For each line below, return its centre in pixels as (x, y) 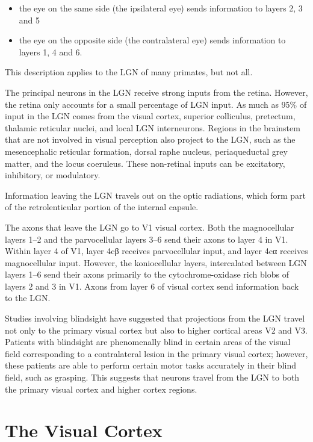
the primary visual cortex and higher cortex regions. (101, 389)
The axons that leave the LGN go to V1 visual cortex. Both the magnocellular (150, 227)
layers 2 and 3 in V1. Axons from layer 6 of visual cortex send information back (152, 286)
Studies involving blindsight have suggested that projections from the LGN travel (155, 318)
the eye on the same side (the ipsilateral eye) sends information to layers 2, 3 (161, 8)
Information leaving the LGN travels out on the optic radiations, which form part (156, 195)
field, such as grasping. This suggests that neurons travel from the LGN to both (152, 377)
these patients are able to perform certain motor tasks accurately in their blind (150, 365)
